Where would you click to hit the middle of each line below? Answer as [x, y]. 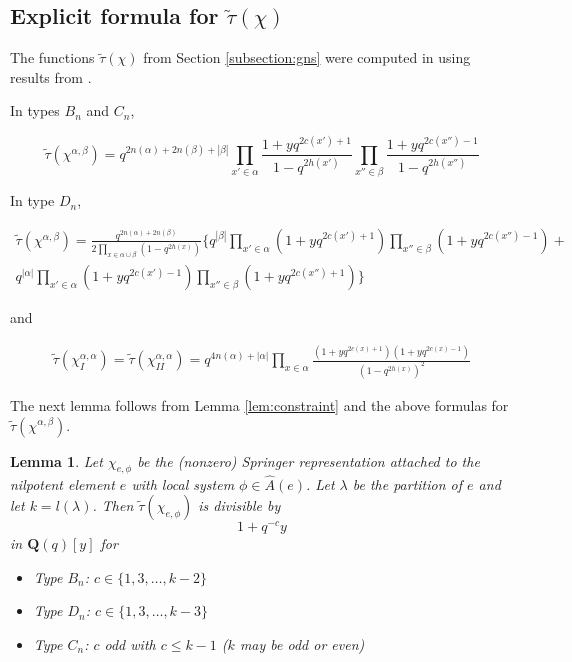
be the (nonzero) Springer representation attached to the [308, 460]
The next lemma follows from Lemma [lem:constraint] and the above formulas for [259, 404]
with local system [183, 483]
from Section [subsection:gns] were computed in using [307, 57]
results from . [51, 76]
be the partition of [407, 483]
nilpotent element [62, 483]
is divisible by [239, 505]
